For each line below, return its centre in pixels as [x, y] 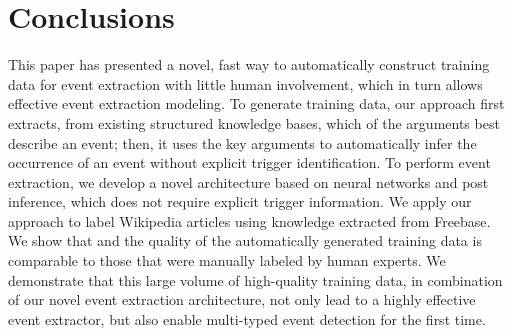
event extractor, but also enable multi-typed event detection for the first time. [247, 318]
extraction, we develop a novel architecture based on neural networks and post [248, 181]
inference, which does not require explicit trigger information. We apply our [240, 201]
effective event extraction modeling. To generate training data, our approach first [256, 103]
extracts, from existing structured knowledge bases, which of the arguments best [254, 122]
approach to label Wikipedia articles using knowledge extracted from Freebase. [249, 220]
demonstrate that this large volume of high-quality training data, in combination [255, 279]
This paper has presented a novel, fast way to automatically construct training [249, 64]
